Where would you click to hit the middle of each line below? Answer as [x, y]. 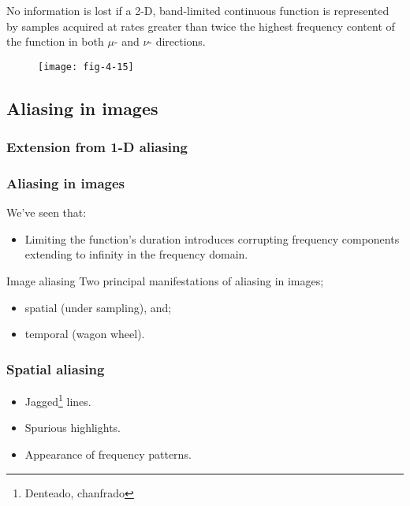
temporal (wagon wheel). [85, 334]
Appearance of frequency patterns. [108, 454]
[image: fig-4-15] [86, 67]
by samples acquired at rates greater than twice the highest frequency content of [201, 26]
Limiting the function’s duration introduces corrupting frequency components [212, 238]
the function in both [55, 41]
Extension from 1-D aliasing [97, 147]
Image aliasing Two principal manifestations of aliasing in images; [165, 281]
